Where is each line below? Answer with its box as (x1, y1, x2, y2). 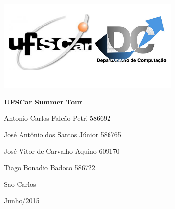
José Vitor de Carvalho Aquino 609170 (4, 146, 120, 156)
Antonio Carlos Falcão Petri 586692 (4, 113, 110, 123)
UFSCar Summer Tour (4, 96, 83, 106)
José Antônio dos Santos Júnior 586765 (4, 129, 121, 139)
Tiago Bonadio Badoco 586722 (4, 162, 95, 172)
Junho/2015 (4, 195, 40, 206)
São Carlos (4, 179, 36, 189)
